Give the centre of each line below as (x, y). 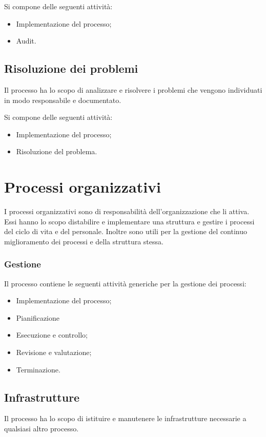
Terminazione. (38, 369)
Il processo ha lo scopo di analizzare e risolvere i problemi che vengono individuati (133, 89)
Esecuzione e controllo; (52, 335)
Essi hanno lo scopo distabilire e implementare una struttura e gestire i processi (129, 221)
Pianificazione (38, 317)
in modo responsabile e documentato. (63, 100)
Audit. (26, 41)
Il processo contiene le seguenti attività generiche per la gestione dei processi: (125, 283)
